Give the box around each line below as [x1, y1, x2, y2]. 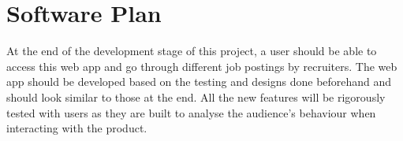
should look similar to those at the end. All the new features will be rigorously [6, 88, 386, 105]
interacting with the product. [6, 120, 147, 136]
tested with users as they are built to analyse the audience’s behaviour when [6, 104, 376, 121]
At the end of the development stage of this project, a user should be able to [6, 43, 377, 59]
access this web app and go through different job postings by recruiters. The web [6, 58, 397, 74]
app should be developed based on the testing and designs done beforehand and [6, 73, 392, 90]
